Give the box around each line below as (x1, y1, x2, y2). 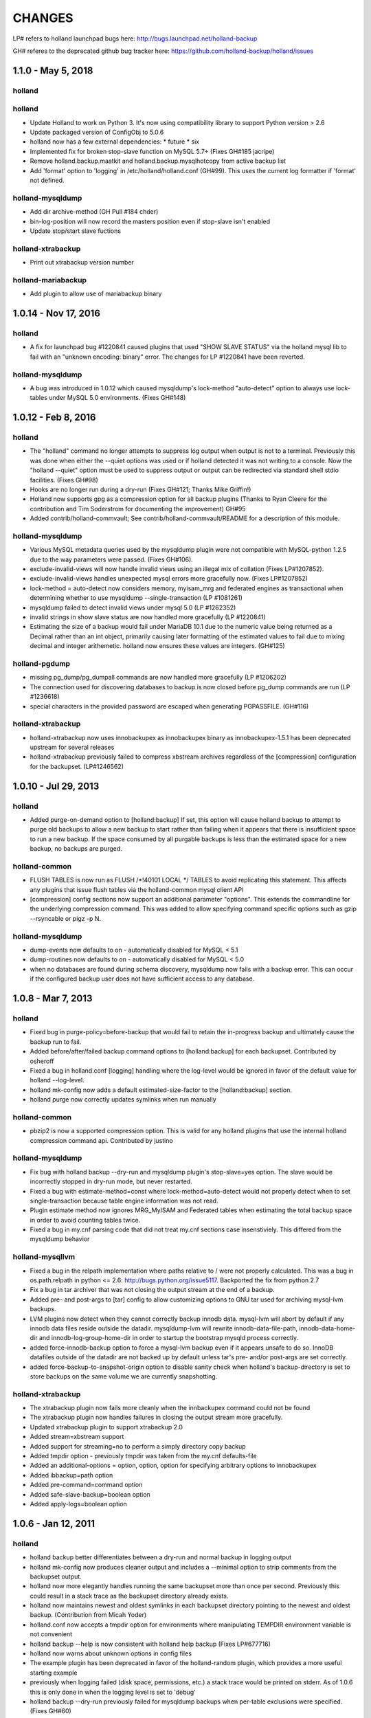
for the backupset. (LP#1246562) (30, 762, 124, 770)
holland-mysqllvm (12, 1252, 76, 1262)
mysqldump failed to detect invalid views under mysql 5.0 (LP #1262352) (30, 603, 236, 612)
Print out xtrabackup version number (30, 258, 134, 267)
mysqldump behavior (30, 1235, 90, 1243)
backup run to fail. (30, 1038, 82, 1046)
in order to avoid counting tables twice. (30, 1216, 141, 1224)
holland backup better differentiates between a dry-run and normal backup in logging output (30, 1553, 292, 1561)
